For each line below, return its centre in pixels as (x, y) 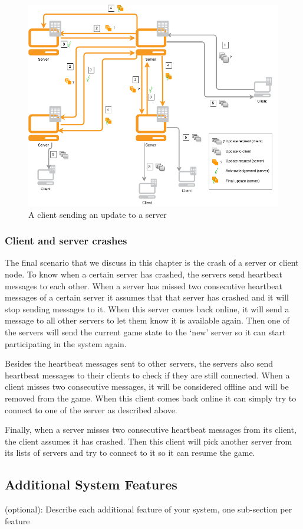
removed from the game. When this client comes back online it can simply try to (151, 398)
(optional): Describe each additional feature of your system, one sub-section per (149, 509)
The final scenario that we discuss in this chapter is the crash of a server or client (152, 262)
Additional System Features (91, 484)
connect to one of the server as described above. (91, 409)
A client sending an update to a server (98, 214)
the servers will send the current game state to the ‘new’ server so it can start (145, 332)
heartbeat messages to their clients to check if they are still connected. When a (147, 375)
